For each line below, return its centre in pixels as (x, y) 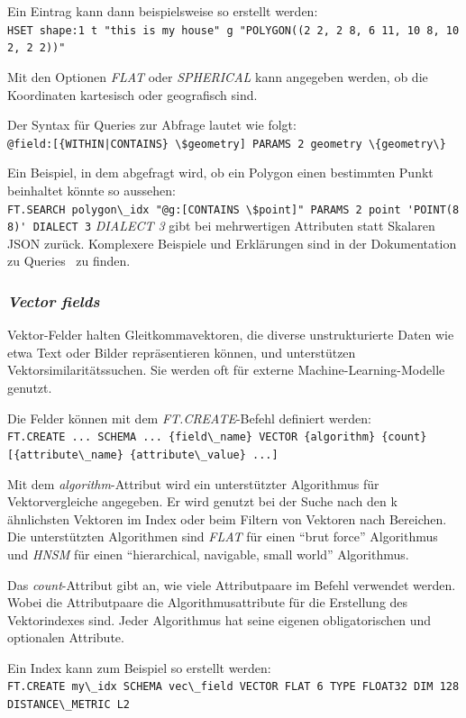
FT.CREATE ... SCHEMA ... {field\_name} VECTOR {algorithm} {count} (217, 437)
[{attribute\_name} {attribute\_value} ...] (143, 454)
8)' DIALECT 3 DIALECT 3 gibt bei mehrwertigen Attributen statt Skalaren (221, 226)
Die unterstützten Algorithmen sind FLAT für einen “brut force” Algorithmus (223, 536)
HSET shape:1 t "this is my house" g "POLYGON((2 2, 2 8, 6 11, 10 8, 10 (233, 30)
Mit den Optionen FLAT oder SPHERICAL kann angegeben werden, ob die (218, 76)
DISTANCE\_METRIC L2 (69, 705)
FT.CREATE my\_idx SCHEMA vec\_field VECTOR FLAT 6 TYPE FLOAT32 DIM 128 (233, 687)
